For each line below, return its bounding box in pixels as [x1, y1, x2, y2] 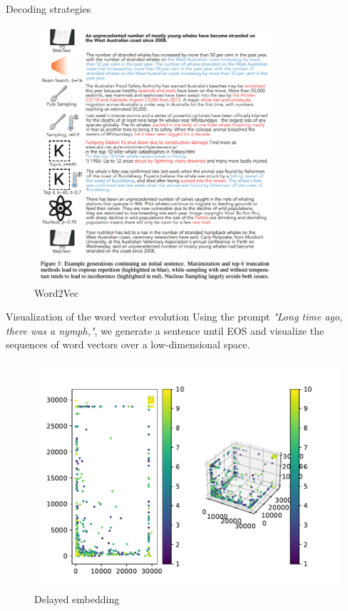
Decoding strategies [6, 1, 91, 16]
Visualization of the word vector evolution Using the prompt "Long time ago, [6, 309, 343, 324]
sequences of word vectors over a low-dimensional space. [6, 337, 250, 352]
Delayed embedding [34, 591, 120, 606]
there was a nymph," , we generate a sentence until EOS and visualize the [6, 323, 324, 338]
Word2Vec [34, 285, 79, 300]
